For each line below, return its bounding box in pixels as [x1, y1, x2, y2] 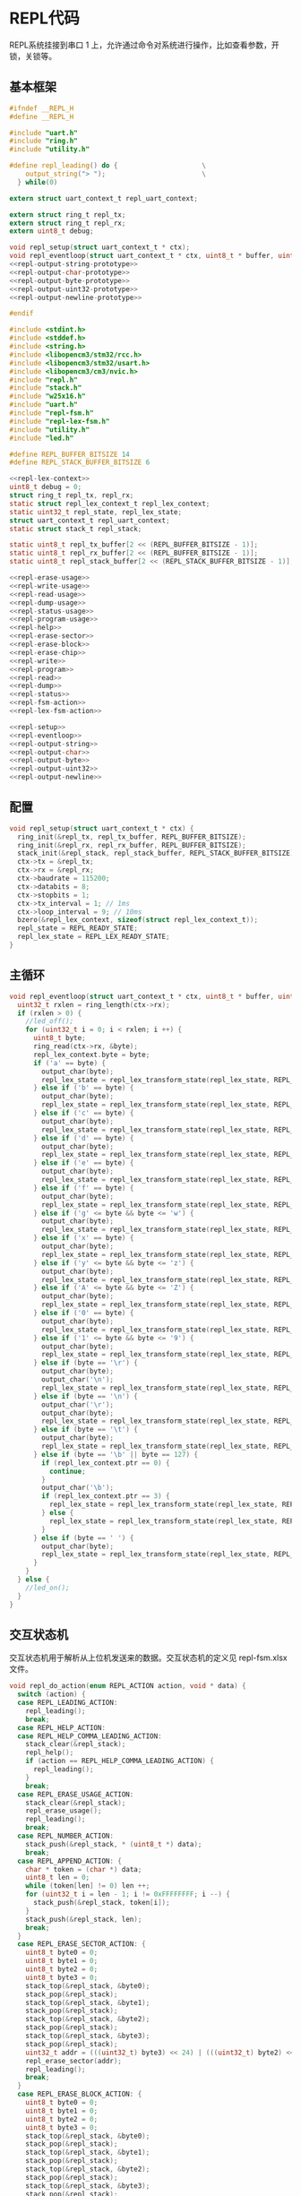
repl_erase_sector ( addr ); [25, 2056, 123, 2065]
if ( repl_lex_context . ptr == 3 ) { [41, 1492, 170, 1501]
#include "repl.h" [9, 375, 78, 384]
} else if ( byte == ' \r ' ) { [32, 1358, 139, 1367]
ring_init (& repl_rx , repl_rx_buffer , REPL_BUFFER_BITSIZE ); [17, 840, 246, 849]
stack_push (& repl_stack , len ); [25, 1915, 142, 1924]
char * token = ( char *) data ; [25, 1864, 142, 1873]
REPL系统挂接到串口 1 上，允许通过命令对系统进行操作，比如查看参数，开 [9, 39, 279, 50]
